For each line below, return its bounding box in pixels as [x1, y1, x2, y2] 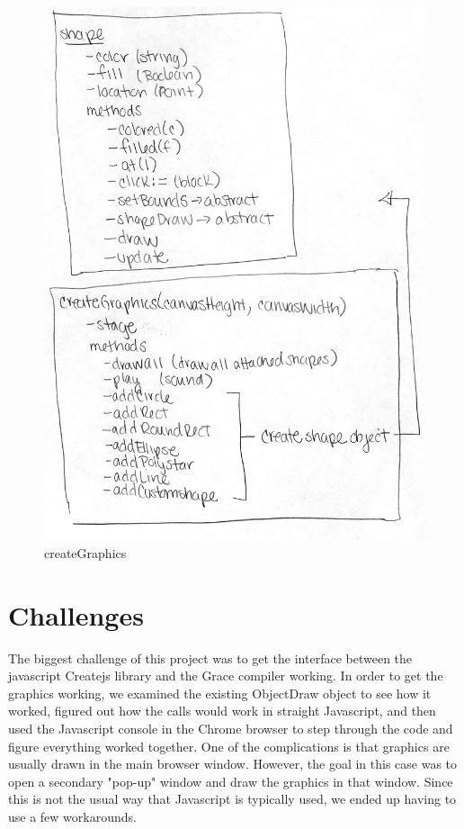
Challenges [8, 596, 144, 633]
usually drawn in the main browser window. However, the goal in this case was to [8, 754, 458, 773]
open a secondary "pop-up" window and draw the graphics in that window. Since [8, 771, 453, 790]
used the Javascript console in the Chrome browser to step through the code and [8, 719, 453, 737]
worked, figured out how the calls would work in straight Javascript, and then [8, 701, 436, 720]
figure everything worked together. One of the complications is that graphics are [8, 736, 450, 755]
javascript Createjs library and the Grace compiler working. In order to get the [8, 666, 443, 685]
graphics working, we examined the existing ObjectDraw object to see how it [8, 683, 432, 702]
